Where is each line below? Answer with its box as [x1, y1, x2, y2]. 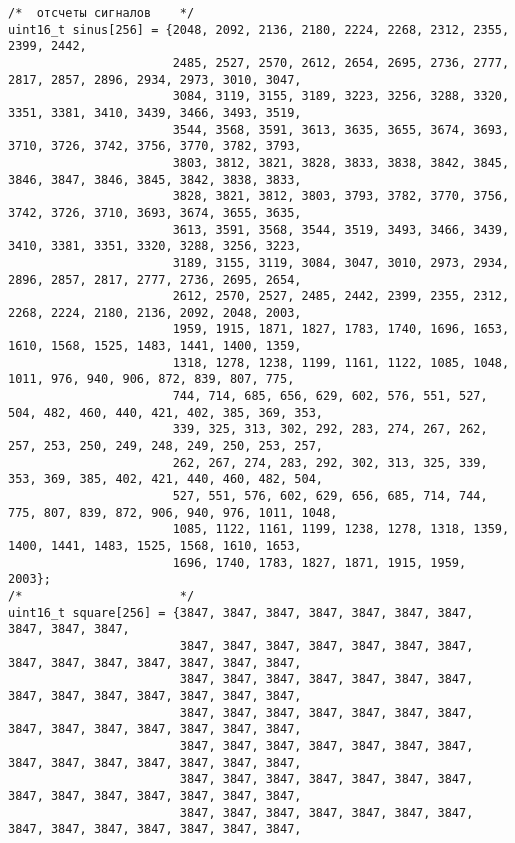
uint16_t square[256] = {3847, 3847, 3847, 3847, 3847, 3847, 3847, [8, 605, 474, 620]
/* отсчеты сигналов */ [8, 6, 195, 20]
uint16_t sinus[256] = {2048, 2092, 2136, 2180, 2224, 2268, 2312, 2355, [8, 22, 510, 37]
